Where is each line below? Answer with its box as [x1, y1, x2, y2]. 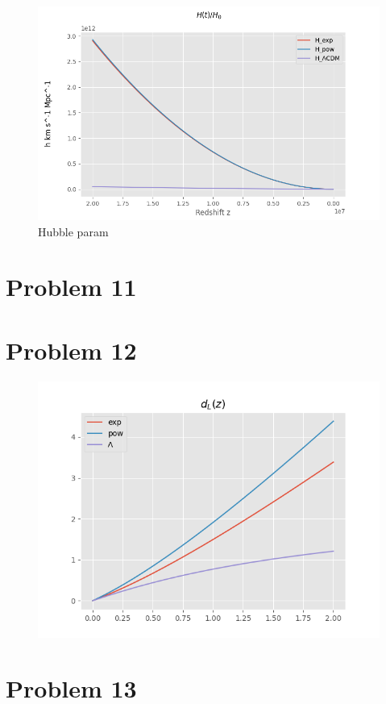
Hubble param [38, 223, 109, 240]
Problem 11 [6, 270, 137, 303]
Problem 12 [6, 333, 137, 366]
